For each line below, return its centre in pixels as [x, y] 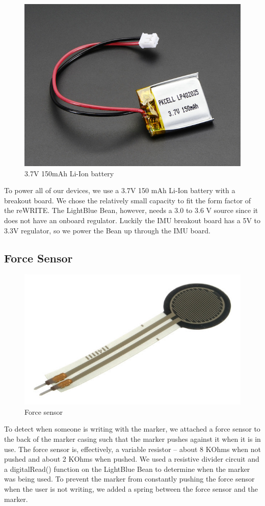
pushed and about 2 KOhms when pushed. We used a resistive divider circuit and [132, 459]
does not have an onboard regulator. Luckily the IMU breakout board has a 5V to [132, 220]
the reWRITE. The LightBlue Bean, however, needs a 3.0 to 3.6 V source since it [131, 210]
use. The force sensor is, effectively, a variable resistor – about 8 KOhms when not [132, 449]
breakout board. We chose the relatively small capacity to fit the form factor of [128, 200]
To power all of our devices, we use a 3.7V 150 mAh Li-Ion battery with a [120, 190]
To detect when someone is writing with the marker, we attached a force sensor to [132, 429]
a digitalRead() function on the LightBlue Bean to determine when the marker [127, 469]
